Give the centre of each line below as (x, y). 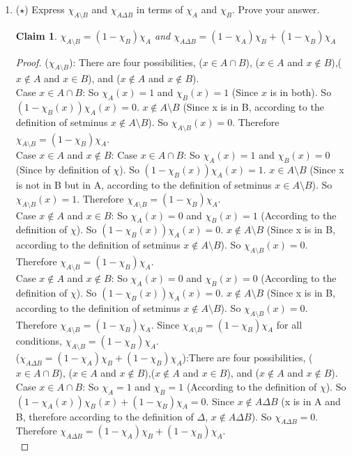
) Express (45, 9)
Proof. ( (32, 62)
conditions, (39, 341)
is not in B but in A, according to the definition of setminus (144, 185)
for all (289, 324)
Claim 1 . (36, 35)
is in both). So (301, 92)
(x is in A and (311, 401)
